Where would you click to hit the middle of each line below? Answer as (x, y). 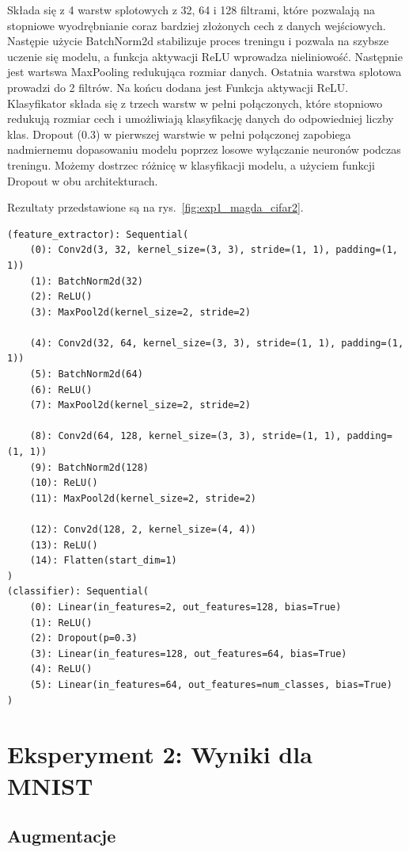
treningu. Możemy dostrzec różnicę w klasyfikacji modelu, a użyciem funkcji (191, 164)
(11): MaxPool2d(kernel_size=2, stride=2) (143, 498)
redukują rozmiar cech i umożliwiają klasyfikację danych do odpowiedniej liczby (201, 118)
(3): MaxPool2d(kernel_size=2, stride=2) (140, 312)
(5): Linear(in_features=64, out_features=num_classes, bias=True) (211, 684)
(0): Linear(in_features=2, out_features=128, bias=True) (186, 607)
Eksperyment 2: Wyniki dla (160, 754)
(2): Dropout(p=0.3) (83, 638)
